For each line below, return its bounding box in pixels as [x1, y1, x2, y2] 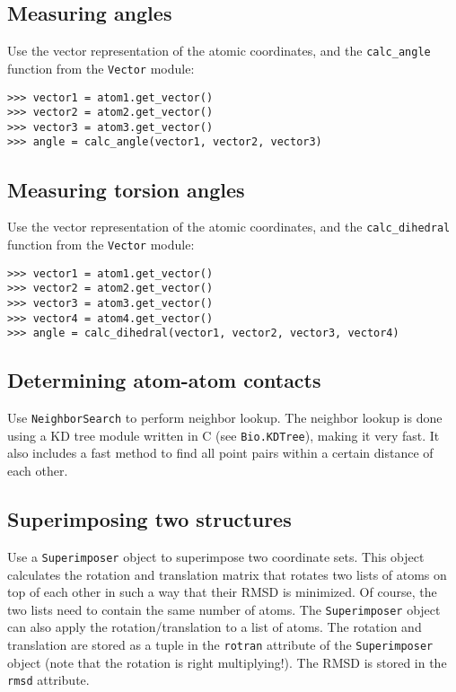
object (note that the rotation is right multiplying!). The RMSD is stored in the [7, 653, 447, 671]
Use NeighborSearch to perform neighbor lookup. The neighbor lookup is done [7, 408, 443, 427]
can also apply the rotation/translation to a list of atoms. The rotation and [7, 618, 422, 636]
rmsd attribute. [7, 670, 90, 689]
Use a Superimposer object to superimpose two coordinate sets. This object [7, 547, 425, 565]
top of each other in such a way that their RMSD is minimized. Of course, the [7, 583, 437, 601]
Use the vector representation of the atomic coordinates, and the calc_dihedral [7, 217, 451, 236]
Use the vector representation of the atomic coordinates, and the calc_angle [7, 41, 431, 60]
